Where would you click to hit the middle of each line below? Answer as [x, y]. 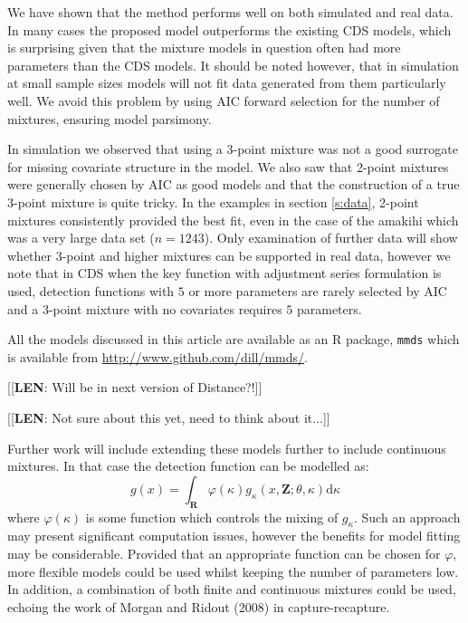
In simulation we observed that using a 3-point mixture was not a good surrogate [233, 149]
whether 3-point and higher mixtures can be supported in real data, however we [229, 255]
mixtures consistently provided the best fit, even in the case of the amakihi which [233, 220]
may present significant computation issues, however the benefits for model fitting [234, 536]
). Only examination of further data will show [331, 238]
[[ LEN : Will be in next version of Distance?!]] [135, 387]
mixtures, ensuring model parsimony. [110, 118]
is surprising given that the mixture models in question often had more [204, 48]
